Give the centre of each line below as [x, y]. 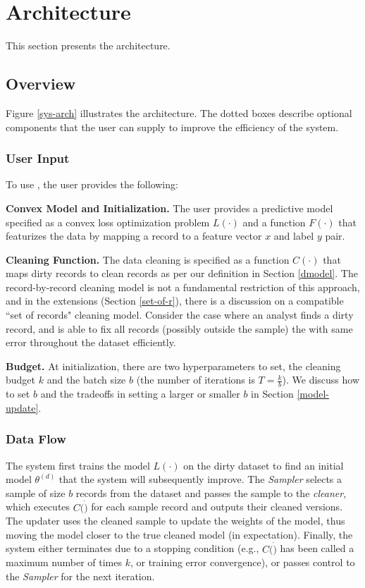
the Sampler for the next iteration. [80, 576]
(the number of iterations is [196, 380]
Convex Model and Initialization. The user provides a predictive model [169, 208]
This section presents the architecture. [88, 45]
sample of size [36, 492]
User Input [38, 158]
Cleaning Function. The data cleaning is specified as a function [148, 259]
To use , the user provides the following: [92, 184]
